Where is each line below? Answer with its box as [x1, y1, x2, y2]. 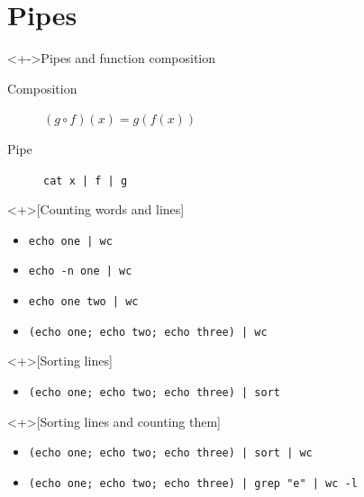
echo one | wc [28, 234, 113, 248]
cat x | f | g [43, 174, 128, 187]
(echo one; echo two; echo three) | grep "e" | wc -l [28, 476, 358, 490]
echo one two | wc [28, 295, 139, 309]
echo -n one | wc [28, 265, 132, 278]
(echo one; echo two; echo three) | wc [28, 325, 268, 339]
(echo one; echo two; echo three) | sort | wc [28, 447, 313, 460]
